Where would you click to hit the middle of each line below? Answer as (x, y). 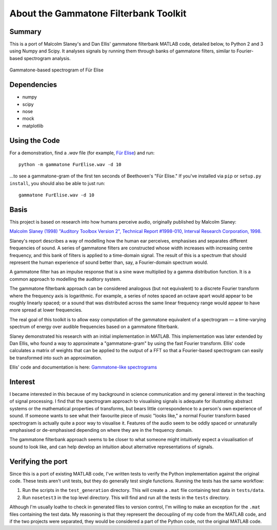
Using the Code (35, 141)
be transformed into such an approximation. (56, 358)
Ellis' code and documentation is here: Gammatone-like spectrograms (83, 367)
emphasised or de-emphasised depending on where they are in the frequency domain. (101, 430)
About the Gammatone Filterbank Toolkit (98, 13)
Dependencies (33, 85)
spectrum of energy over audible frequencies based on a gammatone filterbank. (94, 327)
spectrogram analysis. (47, 58)
